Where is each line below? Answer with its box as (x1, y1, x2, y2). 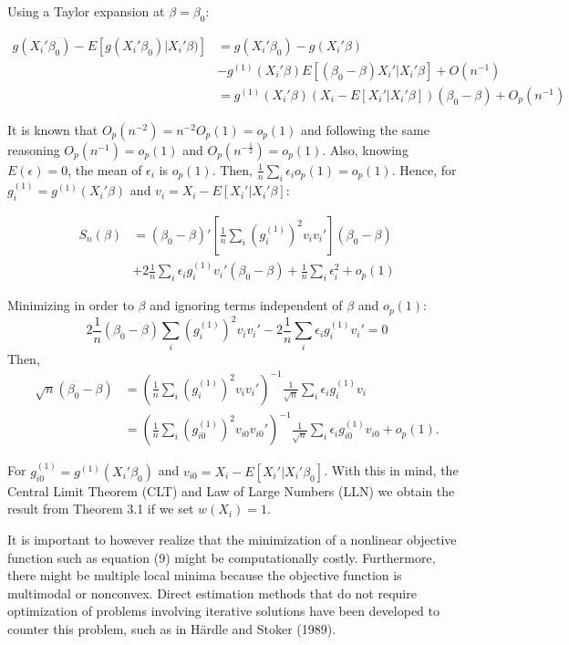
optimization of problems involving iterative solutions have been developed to (7, 601, 440, 620)
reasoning (7, 140, 60, 159)
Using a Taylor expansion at (7, 2, 165, 20)
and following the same (301, 120, 429, 139)
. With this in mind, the (324, 461, 459, 480)
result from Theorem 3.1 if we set (7, 499, 194, 518)
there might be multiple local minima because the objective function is (7, 566, 402, 585)
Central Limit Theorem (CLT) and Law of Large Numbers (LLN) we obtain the (7, 481, 455, 500)
